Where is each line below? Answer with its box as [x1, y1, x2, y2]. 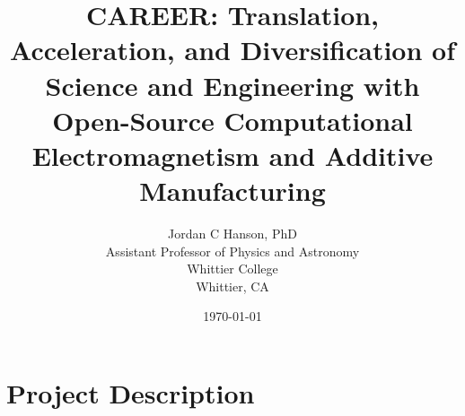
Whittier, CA [196, 276, 269, 295]
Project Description [6, 375, 255, 412]
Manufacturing [139, 172, 326, 209]
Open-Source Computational [52, 101, 413, 138]
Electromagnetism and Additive [31, 136, 434, 173]
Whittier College [187, 259, 278, 278]
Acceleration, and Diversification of [9, 31, 456, 68]
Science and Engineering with [45, 66, 420, 103]
